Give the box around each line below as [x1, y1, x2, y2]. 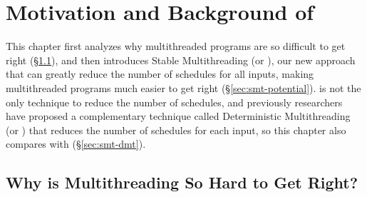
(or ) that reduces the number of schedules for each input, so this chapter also [6, 122, 346, 137]
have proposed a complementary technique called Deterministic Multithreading [6, 108, 351, 123]
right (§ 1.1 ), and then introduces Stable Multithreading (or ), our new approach [6, 52, 356, 67]
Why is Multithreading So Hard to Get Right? [6, 171, 358, 193]
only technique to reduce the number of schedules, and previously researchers [6, 94, 343, 109]
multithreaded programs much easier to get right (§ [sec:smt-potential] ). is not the [6, 80, 361, 95]
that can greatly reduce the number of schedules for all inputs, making [6, 66, 314, 81]
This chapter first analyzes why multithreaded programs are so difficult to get [6, 39, 346, 54]
